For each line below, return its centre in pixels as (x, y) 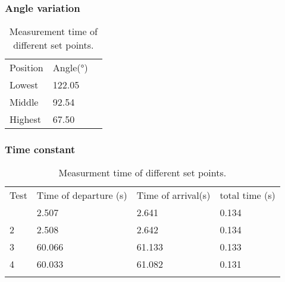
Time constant (40, 149)
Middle (24, 102)
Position (26, 68)
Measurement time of (53, 31)
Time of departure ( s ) (82, 195)
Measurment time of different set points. (142, 173)
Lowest (24, 85)
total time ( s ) (248, 195)
